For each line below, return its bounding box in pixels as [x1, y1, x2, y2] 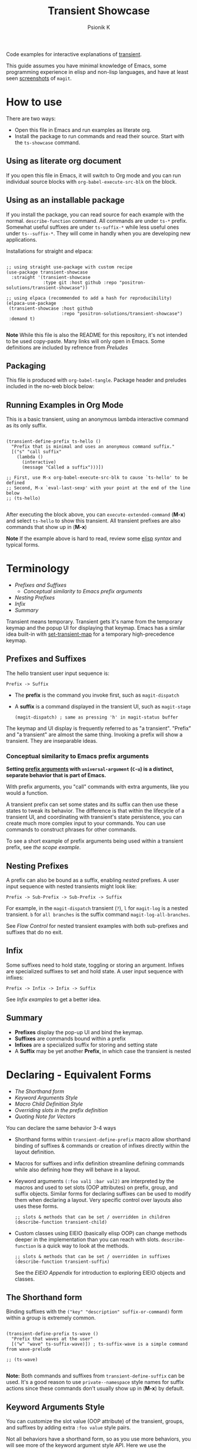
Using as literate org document [6, 156, 122, 166]
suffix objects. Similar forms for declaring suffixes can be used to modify [14, 1190, 191, 1197]
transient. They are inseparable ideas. [6, 737, 98, 744]
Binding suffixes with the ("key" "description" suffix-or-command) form [6, 1308, 183, 1315]
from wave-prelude [6, 1346, 51, 1353]
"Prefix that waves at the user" [11, 1336, 94, 1342]
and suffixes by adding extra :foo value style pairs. [6, 1424, 131, 1431]
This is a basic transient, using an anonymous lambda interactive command [6, 415, 189, 423]
